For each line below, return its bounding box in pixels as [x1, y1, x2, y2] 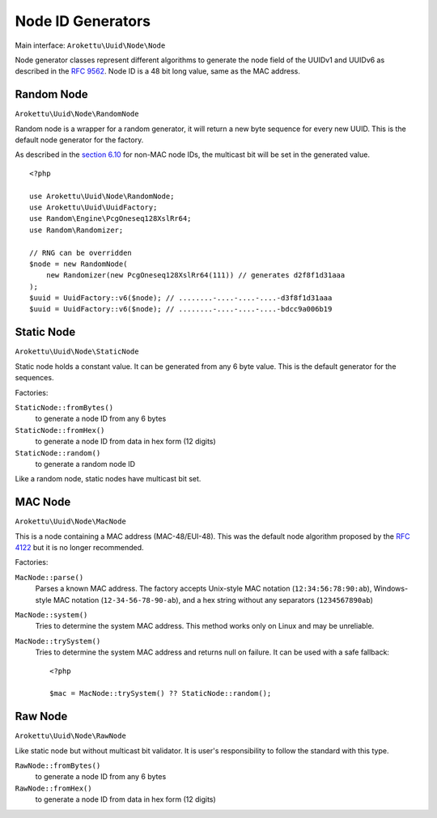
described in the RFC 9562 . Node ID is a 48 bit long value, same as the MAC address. [15, 66, 301, 76]
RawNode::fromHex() [15, 783, 92, 793]
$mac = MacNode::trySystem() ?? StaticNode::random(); [49, 689, 272, 698]
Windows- [373, 583, 409, 594]
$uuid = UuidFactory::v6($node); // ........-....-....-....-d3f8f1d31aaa [29, 294, 333, 303]
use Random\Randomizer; [29, 225, 124, 235]
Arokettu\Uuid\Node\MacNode [15, 517, 127, 526]
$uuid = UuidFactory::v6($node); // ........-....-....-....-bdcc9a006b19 [29, 304, 333, 314]
